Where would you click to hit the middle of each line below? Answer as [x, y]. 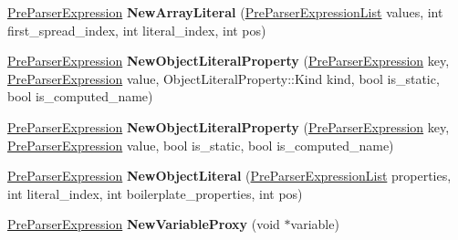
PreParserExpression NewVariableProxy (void [144, 224]
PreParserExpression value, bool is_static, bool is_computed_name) [201, 145]
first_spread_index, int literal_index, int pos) [137, 30]
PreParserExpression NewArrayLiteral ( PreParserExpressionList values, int [225, 12]
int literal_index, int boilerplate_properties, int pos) [155, 193]
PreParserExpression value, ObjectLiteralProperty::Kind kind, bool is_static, [224, 78]
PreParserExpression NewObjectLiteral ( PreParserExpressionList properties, [229, 176]
